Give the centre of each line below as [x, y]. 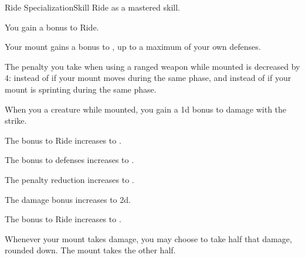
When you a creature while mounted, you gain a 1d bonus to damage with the [146, 109]
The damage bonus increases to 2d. [68, 199]
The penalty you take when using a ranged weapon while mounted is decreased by [152, 66]
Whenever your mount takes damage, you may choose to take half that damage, [148, 238]
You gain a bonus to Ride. [52, 27]
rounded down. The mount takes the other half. [90, 250]
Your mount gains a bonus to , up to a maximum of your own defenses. [133, 47]
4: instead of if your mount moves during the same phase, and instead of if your [148, 78]
